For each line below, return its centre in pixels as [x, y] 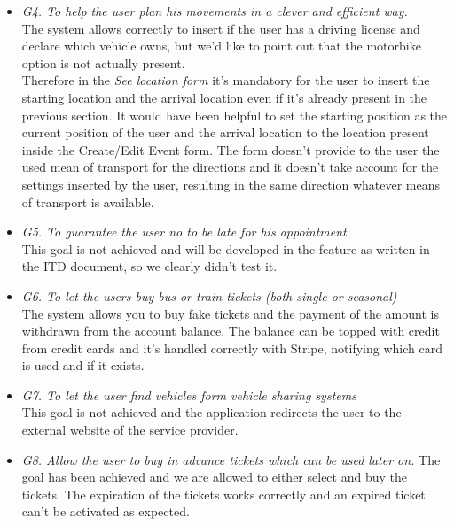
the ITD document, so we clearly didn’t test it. [149, 266]
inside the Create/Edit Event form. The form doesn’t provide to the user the [231, 149]
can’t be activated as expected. [106, 511]
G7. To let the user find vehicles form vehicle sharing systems [189, 394]
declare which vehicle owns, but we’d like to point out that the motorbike [221, 46]
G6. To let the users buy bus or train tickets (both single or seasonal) [209, 295]
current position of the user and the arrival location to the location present [225, 132]
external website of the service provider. [130, 430]
